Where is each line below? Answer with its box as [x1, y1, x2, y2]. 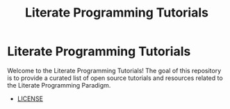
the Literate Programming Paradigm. [7, 81, 111, 89]
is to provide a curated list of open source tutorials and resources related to [7, 74, 224, 82]
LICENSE [17, 95, 44, 103]
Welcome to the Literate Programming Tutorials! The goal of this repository [7, 66, 221, 75]
